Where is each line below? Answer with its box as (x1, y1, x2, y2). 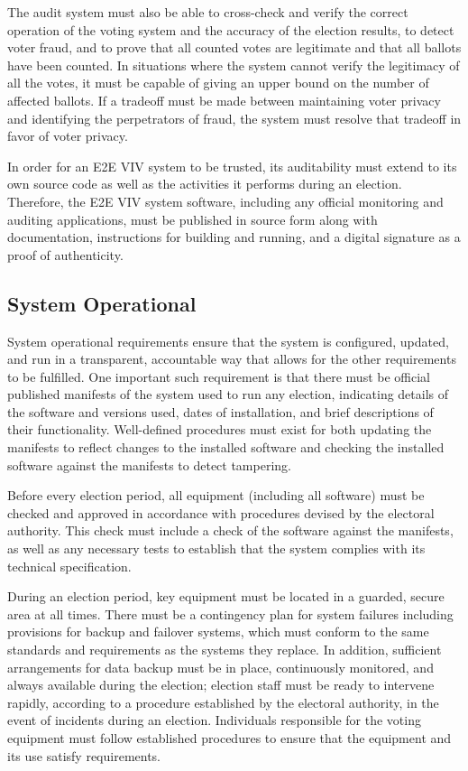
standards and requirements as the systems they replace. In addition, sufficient (7, 640, 442, 659)
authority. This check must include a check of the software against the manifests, (7, 521, 454, 540)
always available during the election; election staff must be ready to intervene (7, 675, 435, 694)
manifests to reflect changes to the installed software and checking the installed (7, 438, 445, 457)
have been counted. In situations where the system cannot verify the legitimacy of (7, 55, 460, 74)
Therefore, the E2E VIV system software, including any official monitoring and (7, 191, 444, 210)
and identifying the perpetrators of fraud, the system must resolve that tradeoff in (7, 108, 462, 127)
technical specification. (7, 556, 132, 575)
